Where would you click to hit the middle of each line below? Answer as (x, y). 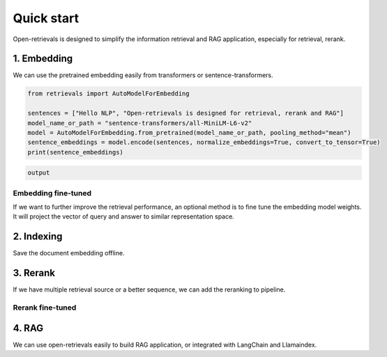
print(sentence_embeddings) (75, 152)
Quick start (46, 18)
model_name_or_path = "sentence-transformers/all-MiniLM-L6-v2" (140, 123)
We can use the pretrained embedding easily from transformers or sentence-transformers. (143, 75)
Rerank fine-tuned (45, 308)
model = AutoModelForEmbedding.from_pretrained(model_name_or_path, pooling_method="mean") (189, 133)
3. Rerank (34, 273)
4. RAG (28, 328)
